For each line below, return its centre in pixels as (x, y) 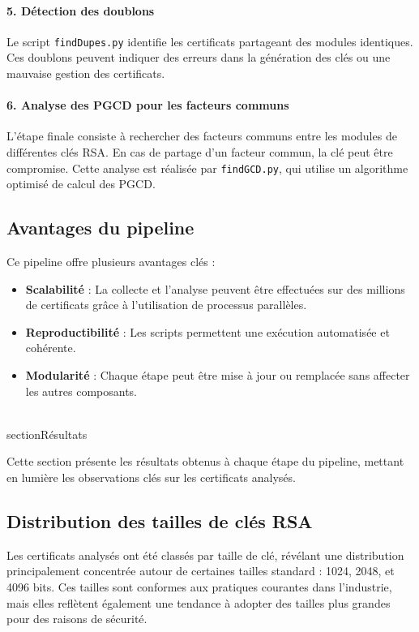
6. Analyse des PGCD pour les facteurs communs (148, 105)
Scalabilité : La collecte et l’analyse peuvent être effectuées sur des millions (215, 288)
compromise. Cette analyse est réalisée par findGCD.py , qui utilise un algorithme (207, 168)
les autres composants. (81, 391)
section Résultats (47, 434)
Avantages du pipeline (100, 228)
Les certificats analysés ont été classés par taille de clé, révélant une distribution (205, 555)
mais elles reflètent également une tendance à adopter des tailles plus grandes (199, 602)
